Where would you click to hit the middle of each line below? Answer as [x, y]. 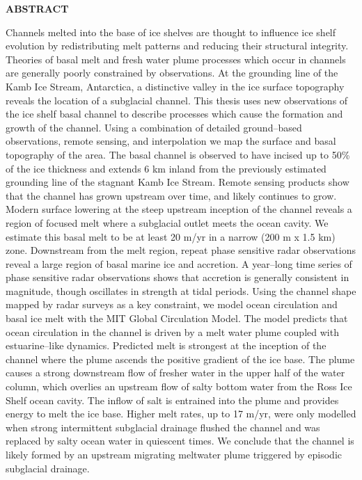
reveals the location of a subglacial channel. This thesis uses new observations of [177, 100]
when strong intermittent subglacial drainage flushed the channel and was [163, 427]
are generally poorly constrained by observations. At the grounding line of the [172, 73]
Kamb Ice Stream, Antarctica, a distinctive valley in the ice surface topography [175, 86]
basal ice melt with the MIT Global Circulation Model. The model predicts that [177, 318]
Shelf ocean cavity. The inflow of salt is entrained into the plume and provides [172, 400]
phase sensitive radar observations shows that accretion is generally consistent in [178, 277]
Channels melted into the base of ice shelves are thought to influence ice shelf [171, 32]
